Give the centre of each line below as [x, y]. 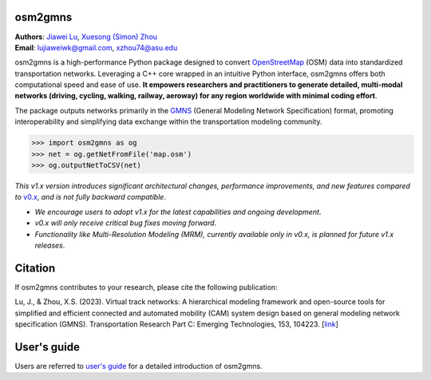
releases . [50, 245]
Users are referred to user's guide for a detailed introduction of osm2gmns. [138, 366]
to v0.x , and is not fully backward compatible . [91, 197]
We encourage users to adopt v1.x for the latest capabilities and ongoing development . [178, 212]
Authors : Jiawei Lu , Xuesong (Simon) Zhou [86, 37]
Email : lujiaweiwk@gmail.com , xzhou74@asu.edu [96, 47]
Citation [35, 268]
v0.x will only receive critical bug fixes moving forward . [126, 223]
